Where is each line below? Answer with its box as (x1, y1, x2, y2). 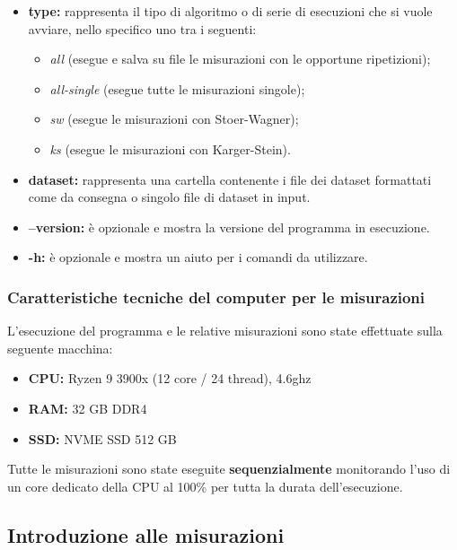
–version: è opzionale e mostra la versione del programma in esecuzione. (28, 217, 430, 236)
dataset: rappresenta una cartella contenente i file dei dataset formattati (28, 170, 432, 188)
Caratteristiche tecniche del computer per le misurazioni (7, 285, 426, 308)
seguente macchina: (7, 338, 113, 357)
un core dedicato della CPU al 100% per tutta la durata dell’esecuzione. (7, 476, 403, 495)
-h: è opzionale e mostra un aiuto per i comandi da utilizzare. (28, 248, 368, 266)
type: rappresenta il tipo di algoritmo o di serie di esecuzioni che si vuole (28, 2, 433, 20)
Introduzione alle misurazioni (7, 520, 285, 548)
